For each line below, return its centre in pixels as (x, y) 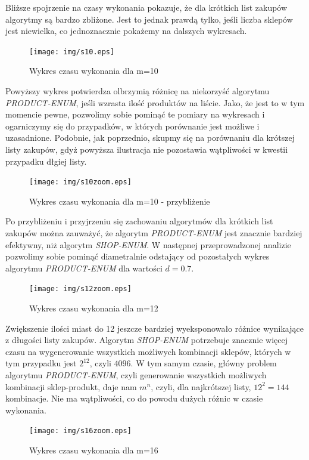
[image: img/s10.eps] (72, 52)
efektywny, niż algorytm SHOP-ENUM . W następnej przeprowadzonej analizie (148, 244)
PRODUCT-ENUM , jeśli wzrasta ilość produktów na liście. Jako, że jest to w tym (155, 102)
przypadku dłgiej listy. (46, 161)
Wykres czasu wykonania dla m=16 (94, 450)
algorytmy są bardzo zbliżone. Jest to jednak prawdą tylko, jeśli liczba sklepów (149, 19)
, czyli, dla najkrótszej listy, (201, 386)
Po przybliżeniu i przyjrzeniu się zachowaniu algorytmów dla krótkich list (139, 221)
